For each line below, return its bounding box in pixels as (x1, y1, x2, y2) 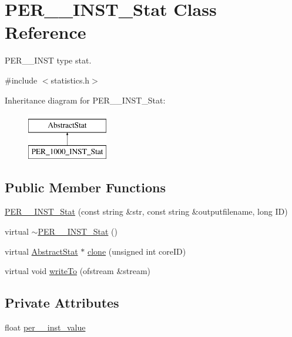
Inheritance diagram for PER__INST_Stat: (5, 94, 166, 106)
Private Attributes (5, 293, 119, 312)
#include (5, 74, 38, 86)
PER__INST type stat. (5, 54, 92, 66)
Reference (5, 20, 86, 44)
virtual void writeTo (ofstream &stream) (5, 265, 151, 277)
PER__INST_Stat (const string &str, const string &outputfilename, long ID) (5, 205, 288, 218)
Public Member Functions (5, 178, 166, 196)
